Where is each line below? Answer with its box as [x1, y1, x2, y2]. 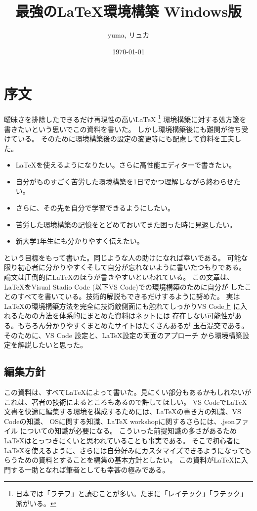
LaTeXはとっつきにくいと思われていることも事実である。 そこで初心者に [4, 435, 241, 445]
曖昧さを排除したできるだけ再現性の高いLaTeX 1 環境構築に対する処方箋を [4, 113, 247, 124]
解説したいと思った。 [17, 340, 87, 350]
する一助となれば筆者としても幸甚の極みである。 [10, 464, 170, 474]
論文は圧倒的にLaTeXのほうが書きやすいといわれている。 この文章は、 [4, 272, 234, 282]
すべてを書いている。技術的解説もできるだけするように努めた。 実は [17, 291, 240, 301]
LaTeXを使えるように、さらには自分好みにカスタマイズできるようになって [4, 445, 245, 455]
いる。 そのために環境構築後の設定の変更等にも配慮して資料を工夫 [17, 133, 235, 144]
